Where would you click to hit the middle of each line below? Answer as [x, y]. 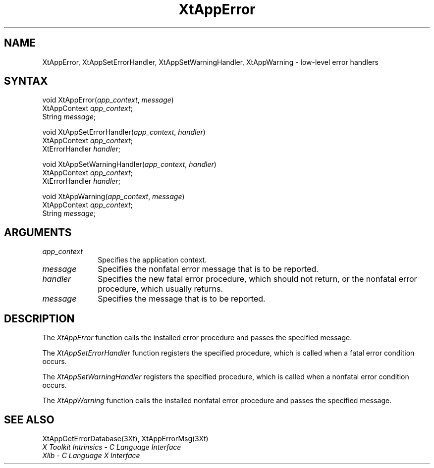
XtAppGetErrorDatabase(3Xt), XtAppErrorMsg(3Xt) [125, 438]
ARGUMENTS [38, 232]
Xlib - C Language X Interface [91, 455]
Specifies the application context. [152, 260]
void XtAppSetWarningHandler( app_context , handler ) [129, 164]
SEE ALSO [29, 419]
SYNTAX [26, 81]
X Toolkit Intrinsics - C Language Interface [112, 447]
